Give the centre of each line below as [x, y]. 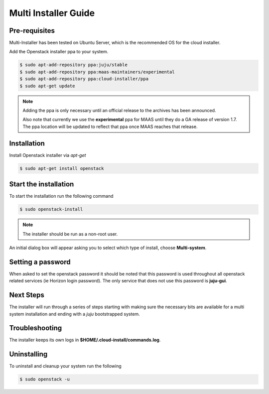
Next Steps [27, 295]
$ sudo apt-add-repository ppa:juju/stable [74, 65]
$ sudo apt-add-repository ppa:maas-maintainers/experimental [97, 72]
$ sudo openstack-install [51, 209]
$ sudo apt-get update [47, 86]
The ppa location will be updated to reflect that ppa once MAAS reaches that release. [110, 127]
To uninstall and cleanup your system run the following [65, 366]
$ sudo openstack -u [45, 379]
